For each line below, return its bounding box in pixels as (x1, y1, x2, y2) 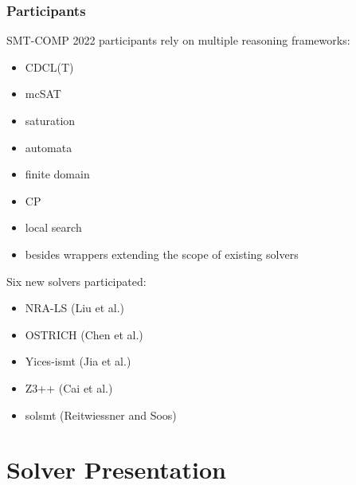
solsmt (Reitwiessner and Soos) (25, 406, 177, 423)
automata (25, 139, 72, 155)
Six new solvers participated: (6, 272, 147, 289)
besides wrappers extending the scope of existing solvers (25, 245, 299, 262)
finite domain (25, 166, 90, 182)
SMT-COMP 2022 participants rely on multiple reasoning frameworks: (6, 32, 350, 49)
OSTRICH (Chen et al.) (25, 326, 143, 342)
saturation (25, 112, 76, 128)
